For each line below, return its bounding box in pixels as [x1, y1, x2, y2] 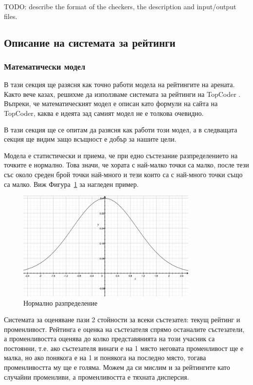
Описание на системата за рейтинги [4, 35, 176, 50]
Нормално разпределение [23, 298, 98, 308]
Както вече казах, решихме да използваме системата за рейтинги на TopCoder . [4, 89, 241, 99]
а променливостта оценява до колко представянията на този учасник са [4, 333, 215, 344]
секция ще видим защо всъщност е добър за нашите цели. [4, 134, 177, 144]
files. [4, 11, 18, 21]
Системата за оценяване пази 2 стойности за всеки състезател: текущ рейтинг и [4, 314, 240, 324]
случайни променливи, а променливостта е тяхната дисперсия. [4, 371, 189, 382]
